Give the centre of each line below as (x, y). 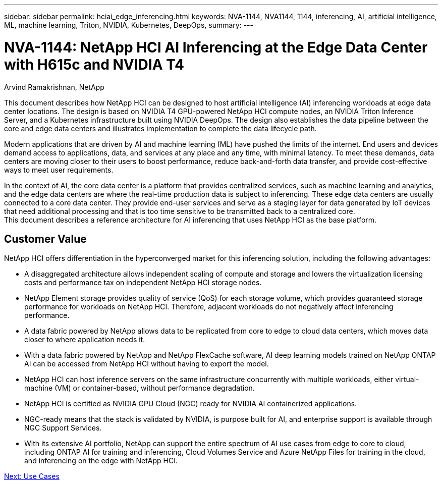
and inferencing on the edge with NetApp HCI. (101, 461)
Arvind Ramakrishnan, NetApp (54, 87)
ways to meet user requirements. (59, 170)
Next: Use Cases (32, 476)
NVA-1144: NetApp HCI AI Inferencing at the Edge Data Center (216, 47)
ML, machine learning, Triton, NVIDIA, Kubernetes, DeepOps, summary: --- (129, 25)
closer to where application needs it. (85, 340)
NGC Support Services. (63, 428)
